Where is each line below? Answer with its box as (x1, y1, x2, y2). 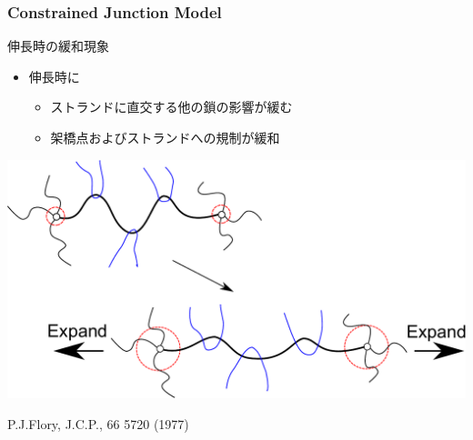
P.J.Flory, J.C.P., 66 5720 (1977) (7, 415, 189, 434)
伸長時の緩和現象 (7, 36, 109, 55)
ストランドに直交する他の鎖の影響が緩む (50, 97, 293, 116)
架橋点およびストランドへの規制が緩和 (50, 128, 280, 146)
